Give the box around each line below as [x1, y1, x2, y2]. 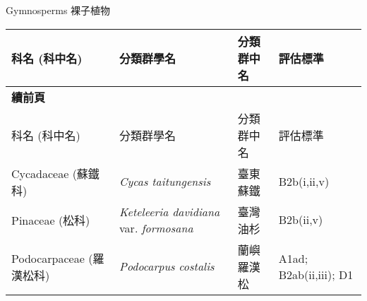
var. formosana [119, 219, 193, 236]
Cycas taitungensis [119, 173, 211, 190]
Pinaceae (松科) [11, 211, 90, 228]
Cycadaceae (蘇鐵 [11, 165, 100, 182]
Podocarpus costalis [119, 258, 215, 275]
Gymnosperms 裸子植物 [6, 3, 111, 17]
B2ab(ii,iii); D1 [278, 266, 354, 283]
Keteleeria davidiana [119, 203, 220, 220]
